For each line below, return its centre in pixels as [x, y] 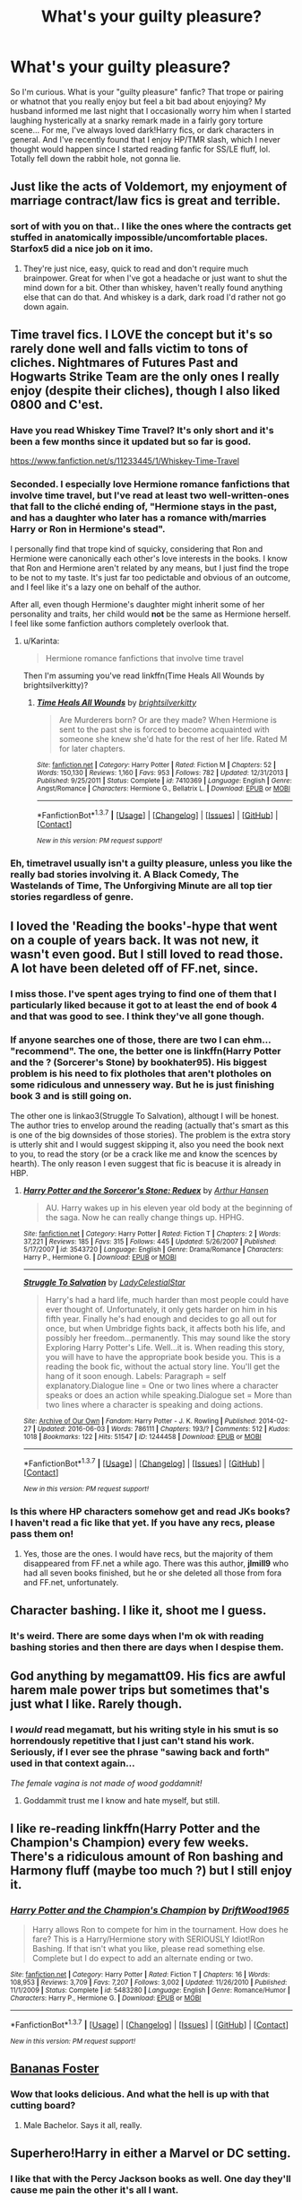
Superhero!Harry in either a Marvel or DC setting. [151, 2154]
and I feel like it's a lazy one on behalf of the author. [106, 587]
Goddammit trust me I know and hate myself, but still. [121, 1800]
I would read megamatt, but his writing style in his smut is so [144, 1730]
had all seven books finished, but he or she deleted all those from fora [152, 1573]
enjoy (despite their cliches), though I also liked [145, 391]
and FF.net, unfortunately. [71, 1582]
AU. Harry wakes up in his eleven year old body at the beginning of [169, 1208]
